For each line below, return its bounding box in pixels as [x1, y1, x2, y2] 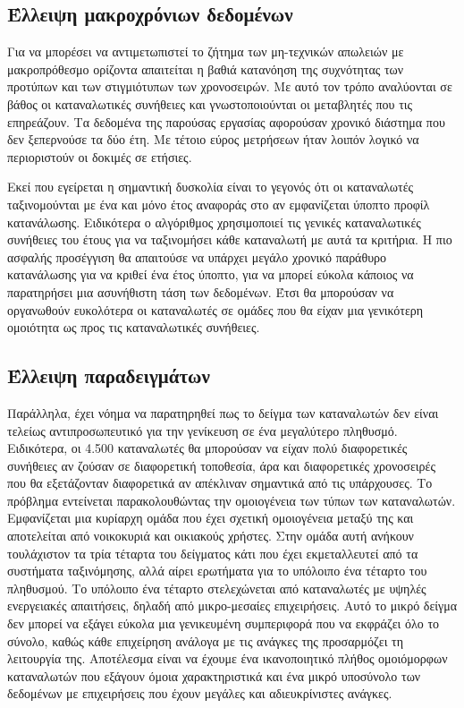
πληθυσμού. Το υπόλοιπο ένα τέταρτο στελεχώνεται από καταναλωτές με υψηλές [7, 578, 426, 597]
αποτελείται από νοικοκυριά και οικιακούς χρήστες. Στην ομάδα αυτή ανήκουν [7, 526, 414, 545]
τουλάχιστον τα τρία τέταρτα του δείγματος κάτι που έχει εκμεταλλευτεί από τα [7, 543, 418, 562]
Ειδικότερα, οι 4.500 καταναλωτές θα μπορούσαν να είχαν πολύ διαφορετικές [7, 439, 408, 457]
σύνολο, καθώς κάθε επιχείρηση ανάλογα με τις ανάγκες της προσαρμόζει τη [7, 631, 404, 650]
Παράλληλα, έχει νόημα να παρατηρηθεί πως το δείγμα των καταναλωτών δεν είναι [7, 403, 439, 422]
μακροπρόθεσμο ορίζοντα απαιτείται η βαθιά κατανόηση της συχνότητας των [7, 59, 404, 78]
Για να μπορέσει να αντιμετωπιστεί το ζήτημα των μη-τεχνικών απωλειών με [7, 42, 404, 61]
